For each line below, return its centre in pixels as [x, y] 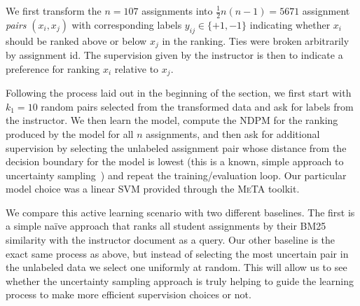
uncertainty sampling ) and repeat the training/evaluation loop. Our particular [176, 175]
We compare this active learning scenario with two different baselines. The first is [180, 212]
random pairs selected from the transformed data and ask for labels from [197, 106]
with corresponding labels [127, 24]
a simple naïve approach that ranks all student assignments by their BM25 [166, 226]
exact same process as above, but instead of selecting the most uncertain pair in [177, 253]
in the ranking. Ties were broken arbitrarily [256, 40]
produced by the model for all [70, 133]
